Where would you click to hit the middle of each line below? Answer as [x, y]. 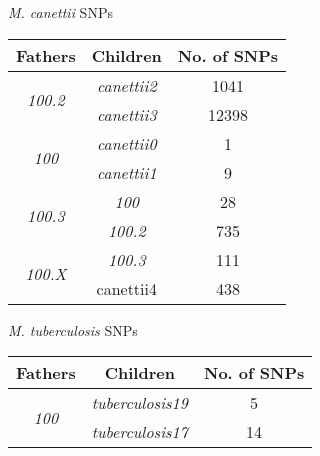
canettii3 [126, 114]
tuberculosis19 [139, 403]
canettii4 [126, 288]
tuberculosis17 [139, 432]
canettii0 [126, 143]
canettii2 [126, 85]
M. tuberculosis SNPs [73, 329]
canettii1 [126, 172]
